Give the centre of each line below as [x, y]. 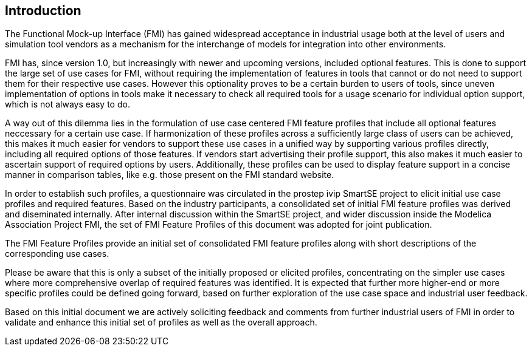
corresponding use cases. [57, 254]
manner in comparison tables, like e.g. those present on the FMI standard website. [170, 175]
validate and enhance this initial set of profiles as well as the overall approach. [161, 322]
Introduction [43, 11]
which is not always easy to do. [67, 104]
